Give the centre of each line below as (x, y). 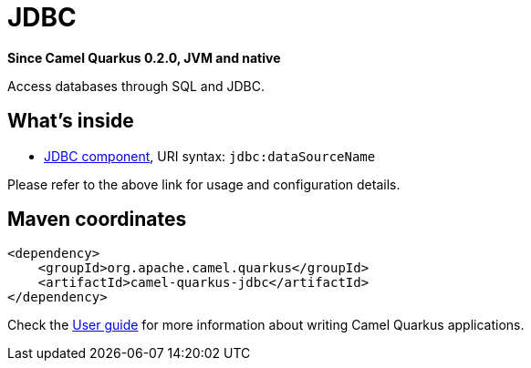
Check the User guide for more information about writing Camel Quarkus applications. (266, 325)
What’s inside (71, 121)
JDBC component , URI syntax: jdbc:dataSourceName (210, 156)
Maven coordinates (97, 220)
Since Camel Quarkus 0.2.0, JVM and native (144, 57)
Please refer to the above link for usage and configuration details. (204, 184)
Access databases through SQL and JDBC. (136, 86)
